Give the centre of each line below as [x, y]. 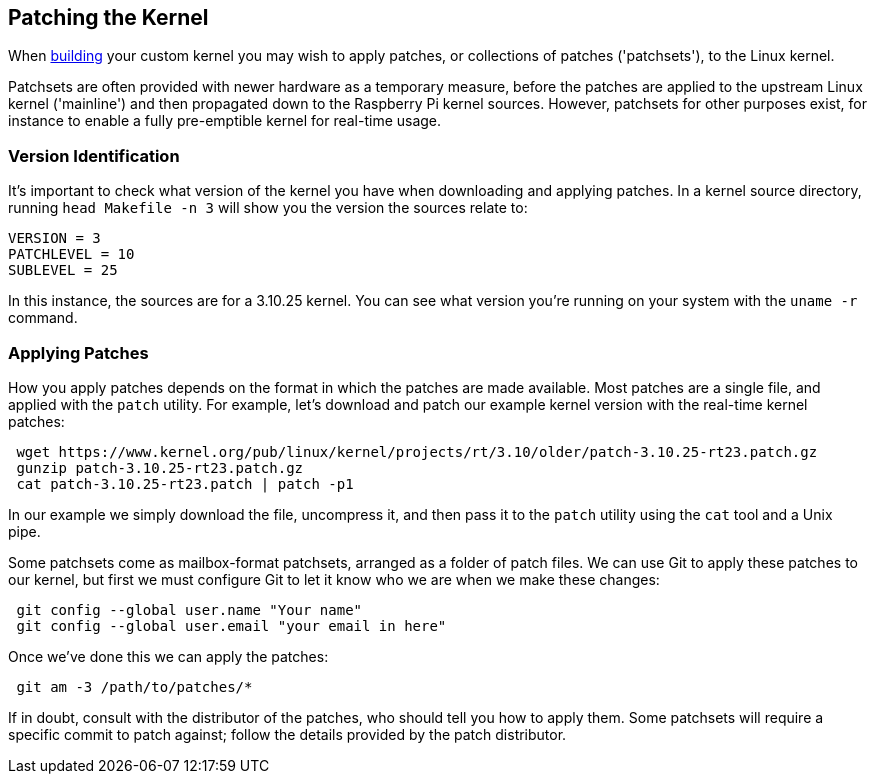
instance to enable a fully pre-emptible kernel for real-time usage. [225, 121]
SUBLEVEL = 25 [63, 270]
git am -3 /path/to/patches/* [134, 686]
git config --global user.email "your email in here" [231, 625]
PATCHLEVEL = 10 [71, 254]
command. [43, 318]
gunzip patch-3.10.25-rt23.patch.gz [160, 467]
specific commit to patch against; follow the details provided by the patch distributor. [287, 734]
